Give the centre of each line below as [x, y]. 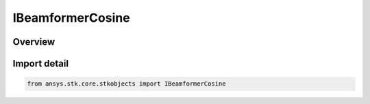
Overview [34, 42]
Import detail [40, 64]
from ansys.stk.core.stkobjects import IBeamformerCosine [126, 84]
